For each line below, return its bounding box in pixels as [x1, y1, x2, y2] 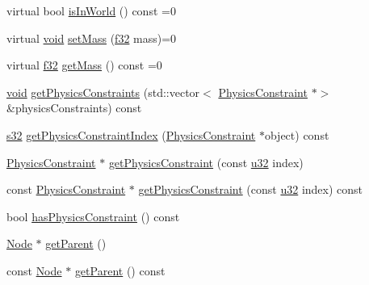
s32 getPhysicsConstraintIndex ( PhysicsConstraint [6, 126, 256, 143]
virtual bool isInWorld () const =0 [6, 2, 176, 19]
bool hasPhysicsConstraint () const [6, 207, 180, 224]
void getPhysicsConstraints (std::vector [6, 83, 200, 100]
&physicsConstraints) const [6, 99, 142, 116]
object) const [264, 126, 329, 143]
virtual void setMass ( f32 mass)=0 [6, 29, 177, 46]
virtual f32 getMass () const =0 [6, 57, 162, 73]
